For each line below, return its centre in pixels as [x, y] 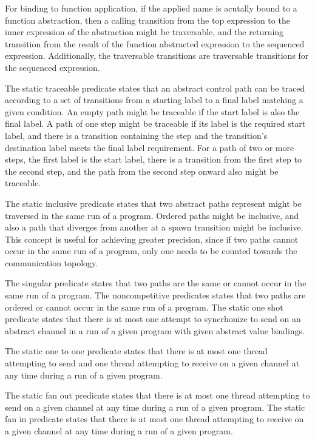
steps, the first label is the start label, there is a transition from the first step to [153, 159]
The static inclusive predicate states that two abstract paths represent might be [153, 203]
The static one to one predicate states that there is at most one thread [136, 351]
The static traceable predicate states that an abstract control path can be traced [155, 88]
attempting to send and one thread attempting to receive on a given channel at [152, 363]
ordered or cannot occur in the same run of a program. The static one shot [144, 307]
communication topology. [52, 262]
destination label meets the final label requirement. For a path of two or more [150, 147]
